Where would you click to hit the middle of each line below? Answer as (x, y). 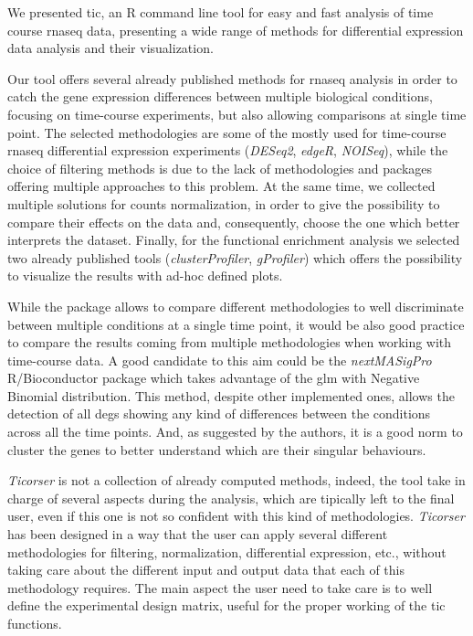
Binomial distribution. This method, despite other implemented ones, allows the (231, 395)
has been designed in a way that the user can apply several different (198, 534)
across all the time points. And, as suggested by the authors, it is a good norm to (235, 432)
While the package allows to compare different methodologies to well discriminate (236, 306)
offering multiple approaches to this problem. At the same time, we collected (221, 186)
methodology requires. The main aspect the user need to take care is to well (220, 587)
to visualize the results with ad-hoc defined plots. (145, 276)
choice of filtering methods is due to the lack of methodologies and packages (220, 168)
